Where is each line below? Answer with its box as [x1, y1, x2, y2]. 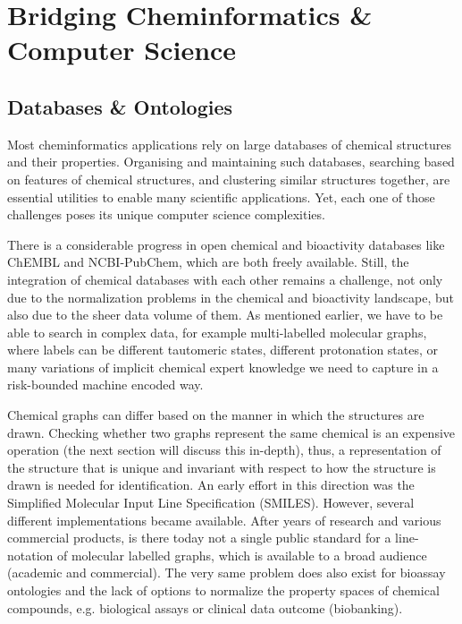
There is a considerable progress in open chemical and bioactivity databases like [7, 235, 445, 253]
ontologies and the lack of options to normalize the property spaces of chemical [7, 581, 440, 600]
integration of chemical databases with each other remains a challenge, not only [7, 269, 443, 288]
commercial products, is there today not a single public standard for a [7, 528, 391, 547]
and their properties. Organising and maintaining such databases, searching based [7, 152, 455, 171]
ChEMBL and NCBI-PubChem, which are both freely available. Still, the [7, 252, 409, 271]
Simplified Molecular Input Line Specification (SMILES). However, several [7, 493, 415, 512]
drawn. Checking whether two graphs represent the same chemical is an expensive [7, 423, 456, 441]
